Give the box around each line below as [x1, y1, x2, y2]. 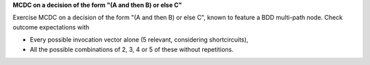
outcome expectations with [12, 23, 90, 31]
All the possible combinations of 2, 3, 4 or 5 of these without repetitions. [29, 45, 234, 53]
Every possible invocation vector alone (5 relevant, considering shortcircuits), [29, 36, 249, 44]
